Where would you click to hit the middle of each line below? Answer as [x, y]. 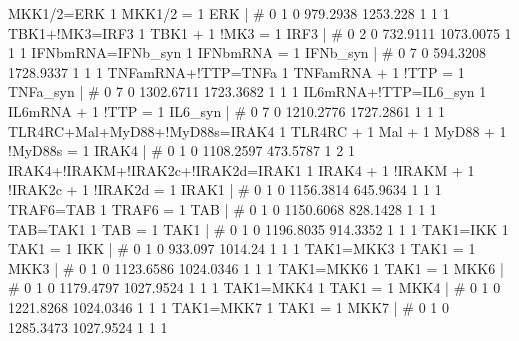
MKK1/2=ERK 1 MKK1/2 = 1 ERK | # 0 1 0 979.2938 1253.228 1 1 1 [229, 13]
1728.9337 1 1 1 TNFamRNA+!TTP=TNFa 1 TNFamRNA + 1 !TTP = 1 [236, 71]
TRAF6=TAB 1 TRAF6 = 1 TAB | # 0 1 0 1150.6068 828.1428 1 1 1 [222, 208]
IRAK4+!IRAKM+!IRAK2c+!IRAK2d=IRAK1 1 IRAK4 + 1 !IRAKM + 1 [241, 169]
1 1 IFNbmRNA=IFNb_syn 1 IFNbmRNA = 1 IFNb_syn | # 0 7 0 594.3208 [247, 52]
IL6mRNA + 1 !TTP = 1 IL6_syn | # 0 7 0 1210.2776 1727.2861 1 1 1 [227, 110]
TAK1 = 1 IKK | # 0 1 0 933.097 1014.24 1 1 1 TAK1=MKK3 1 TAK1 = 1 [242, 248]
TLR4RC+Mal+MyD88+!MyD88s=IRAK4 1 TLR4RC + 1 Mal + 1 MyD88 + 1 [257, 130]
